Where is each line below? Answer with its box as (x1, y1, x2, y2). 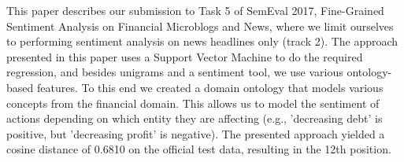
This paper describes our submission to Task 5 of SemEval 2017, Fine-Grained (6, 2, 384, 18)
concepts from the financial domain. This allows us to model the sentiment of (6, 94, 380, 111)
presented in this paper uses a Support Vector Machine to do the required (6, 48, 363, 64)
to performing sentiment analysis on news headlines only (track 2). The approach (6, 33, 398, 50)
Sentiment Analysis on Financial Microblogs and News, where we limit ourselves (6, 17, 394, 34)
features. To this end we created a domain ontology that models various (36, 79, 384, 95)
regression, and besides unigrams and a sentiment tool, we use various (6, 64, 343, 80)
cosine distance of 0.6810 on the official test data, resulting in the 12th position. (6, 141, 391, 157)
